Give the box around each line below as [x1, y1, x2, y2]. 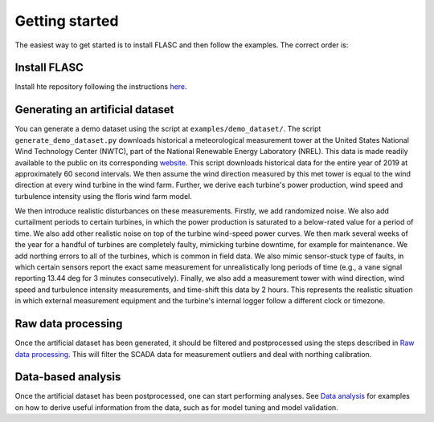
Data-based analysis [14, 370, 121, 384]
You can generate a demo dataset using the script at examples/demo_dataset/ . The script [14, 124, 321, 134]
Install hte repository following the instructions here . [14, 82, 188, 91]
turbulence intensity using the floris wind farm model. [14, 191, 192, 201]
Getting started [14, 12, 119, 30]
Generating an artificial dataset [14, 103, 174, 116]
